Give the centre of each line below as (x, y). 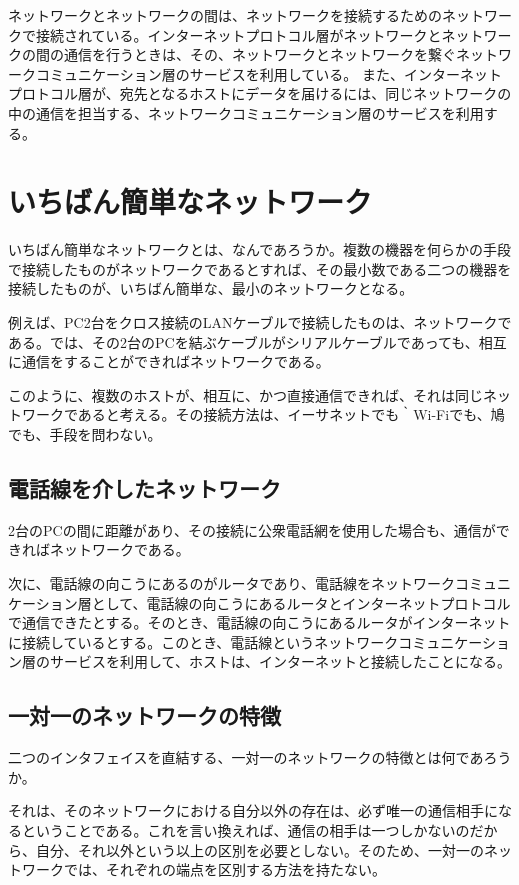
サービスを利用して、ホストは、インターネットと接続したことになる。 (280, 661)
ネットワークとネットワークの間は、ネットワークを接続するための (225, 15)
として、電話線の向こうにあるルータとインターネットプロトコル (301, 602)
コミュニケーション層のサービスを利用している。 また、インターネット (268, 73)
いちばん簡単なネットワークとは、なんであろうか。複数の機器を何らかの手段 (259, 249)
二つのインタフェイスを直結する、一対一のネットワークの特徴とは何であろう (260, 757)
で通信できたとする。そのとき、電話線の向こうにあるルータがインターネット (259, 622)
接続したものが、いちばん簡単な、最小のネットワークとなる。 (211, 288)
